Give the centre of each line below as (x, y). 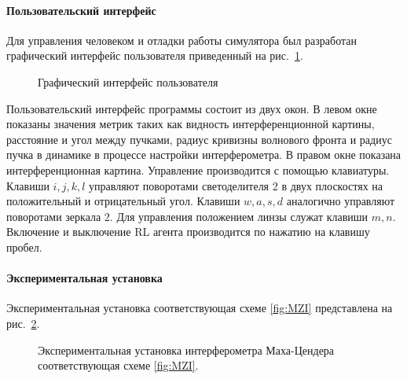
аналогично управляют (341, 201)
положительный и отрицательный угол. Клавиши (123, 201)
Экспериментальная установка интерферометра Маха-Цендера (186, 350)
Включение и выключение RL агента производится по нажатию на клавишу (188, 232)
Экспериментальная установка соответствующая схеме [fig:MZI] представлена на (200, 308)
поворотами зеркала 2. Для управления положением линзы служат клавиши (187, 216)
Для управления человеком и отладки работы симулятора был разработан (181, 40)
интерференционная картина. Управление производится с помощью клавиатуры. (198, 169)
